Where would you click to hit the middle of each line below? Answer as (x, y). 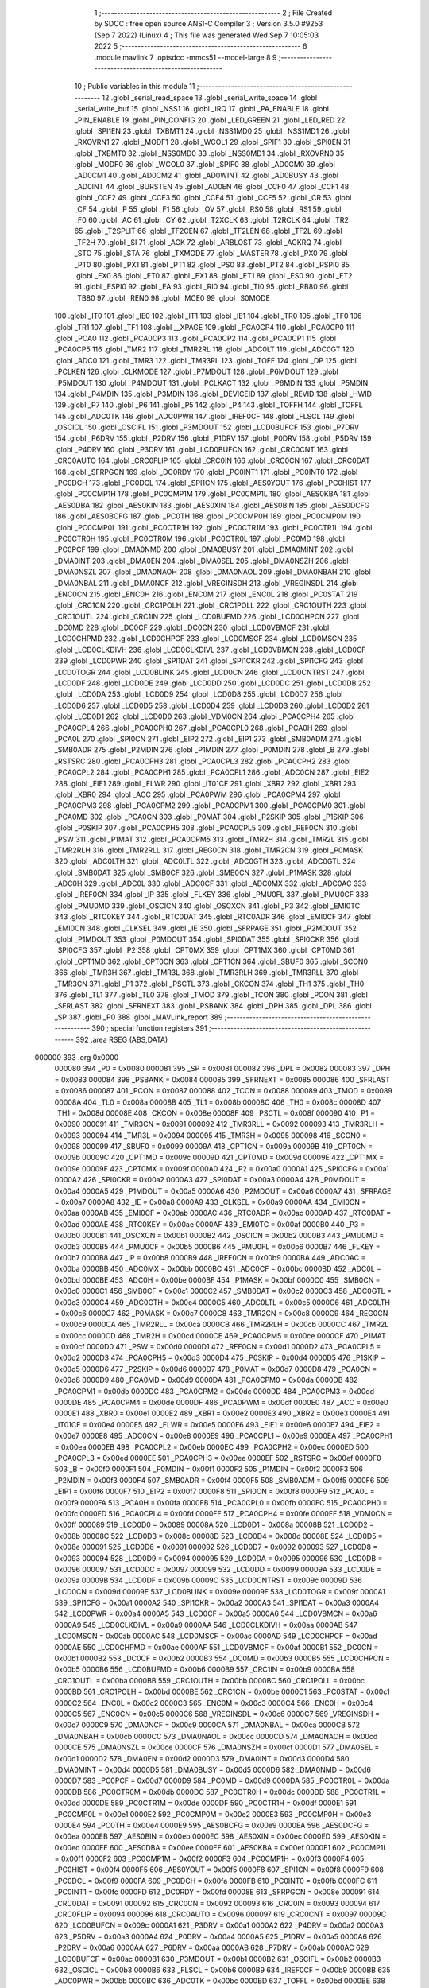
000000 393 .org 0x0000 (77, 1057)
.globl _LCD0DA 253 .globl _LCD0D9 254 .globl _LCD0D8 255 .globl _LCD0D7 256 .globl (199, 694)
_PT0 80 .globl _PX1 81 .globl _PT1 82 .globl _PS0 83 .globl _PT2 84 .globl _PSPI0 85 (212, 264)
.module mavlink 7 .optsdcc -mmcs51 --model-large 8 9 (186, 57)
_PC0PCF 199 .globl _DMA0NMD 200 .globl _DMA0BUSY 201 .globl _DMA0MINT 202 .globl (204, 549)
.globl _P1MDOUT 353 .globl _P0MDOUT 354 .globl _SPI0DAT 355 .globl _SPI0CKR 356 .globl (207, 939)
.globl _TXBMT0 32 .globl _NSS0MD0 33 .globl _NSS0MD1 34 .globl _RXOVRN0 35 (209, 153)
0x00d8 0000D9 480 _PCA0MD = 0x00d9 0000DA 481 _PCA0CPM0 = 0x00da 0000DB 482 (206, 1380)
